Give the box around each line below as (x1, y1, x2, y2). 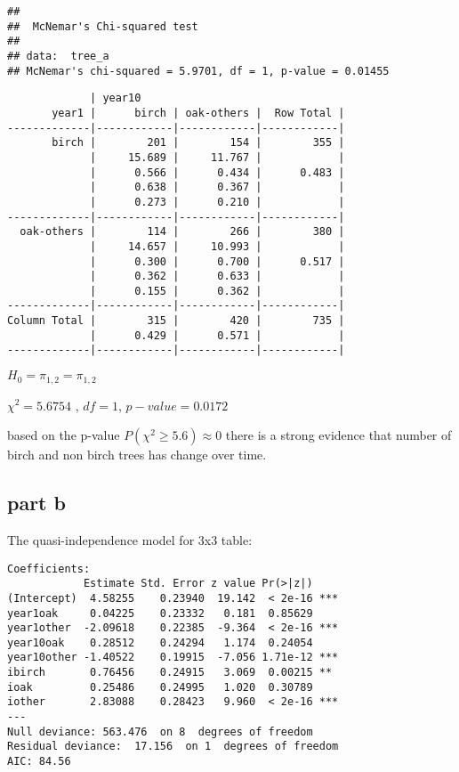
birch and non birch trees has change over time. (7, 445, 267, 464)
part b (7, 489, 66, 516)
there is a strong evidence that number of (225, 426, 452, 444)
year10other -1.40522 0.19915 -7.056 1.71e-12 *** (7, 651, 339, 664)
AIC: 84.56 (7, 755, 71, 768)
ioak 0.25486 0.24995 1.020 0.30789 (7, 680, 313, 694)
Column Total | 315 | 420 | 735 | (7, 314, 345, 328)
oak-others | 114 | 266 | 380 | (20, 225, 345, 239)
